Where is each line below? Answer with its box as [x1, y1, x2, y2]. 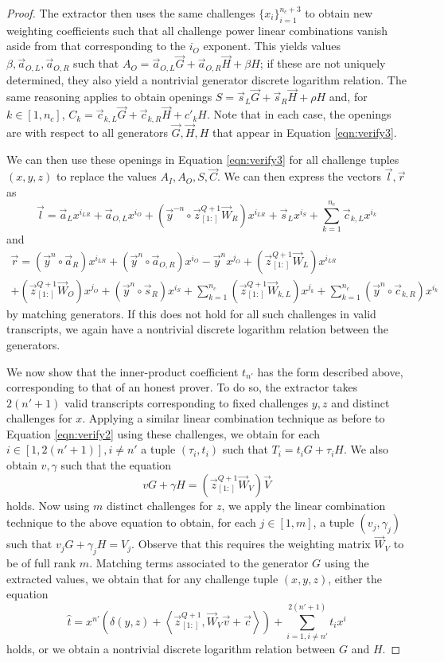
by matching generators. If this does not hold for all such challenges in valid [6, 305, 376, 321]
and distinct [331, 394, 390, 411]
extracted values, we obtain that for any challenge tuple [6, 570, 278, 586]
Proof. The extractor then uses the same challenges [6, 5, 255, 21]
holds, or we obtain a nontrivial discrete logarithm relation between [6, 641, 336, 657]
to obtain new [305, 5, 373, 21]
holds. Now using [6, 496, 90, 513]
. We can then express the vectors [217, 168, 382, 185]
